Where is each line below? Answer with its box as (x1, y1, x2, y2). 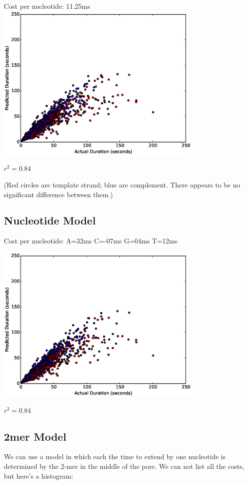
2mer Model (4, 428, 67, 444)
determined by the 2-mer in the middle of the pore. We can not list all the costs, (4, 461, 245, 471)
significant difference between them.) (4, 189, 113, 199)
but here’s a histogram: (4, 470, 73, 481)
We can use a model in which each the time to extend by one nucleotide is (4, 451, 226, 462)
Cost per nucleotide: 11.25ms (4, 1, 90, 11)
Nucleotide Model (4, 213, 96, 228)
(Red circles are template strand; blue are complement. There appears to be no (4, 179, 240, 189)
